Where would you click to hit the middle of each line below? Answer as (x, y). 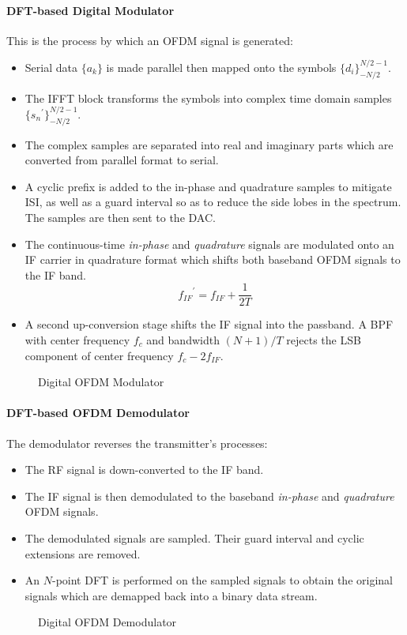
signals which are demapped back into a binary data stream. (171, 595)
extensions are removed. (83, 553)
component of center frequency (99, 355)
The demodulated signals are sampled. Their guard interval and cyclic (194, 537)
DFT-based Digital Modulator (90, 10)
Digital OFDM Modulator (101, 382)
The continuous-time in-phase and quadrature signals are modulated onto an (209, 244)
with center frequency (77, 339)
